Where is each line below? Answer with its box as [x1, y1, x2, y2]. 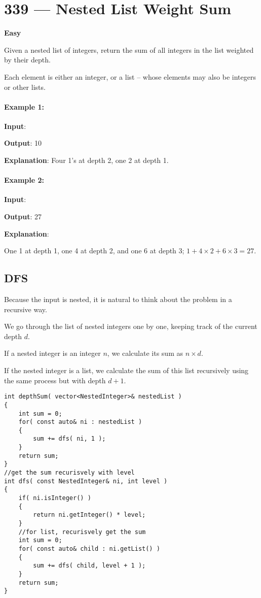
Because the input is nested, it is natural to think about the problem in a [4, 294, 232, 305]
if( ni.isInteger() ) [18, 494, 91, 502]
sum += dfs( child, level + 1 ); [33, 562, 146, 570]
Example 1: [4, 101, 44, 112]
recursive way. [4, 304, 47, 314]
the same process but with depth [4, 375, 106, 385]
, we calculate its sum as [107, 348, 183, 358]
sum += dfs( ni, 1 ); [33, 435, 106, 443]
